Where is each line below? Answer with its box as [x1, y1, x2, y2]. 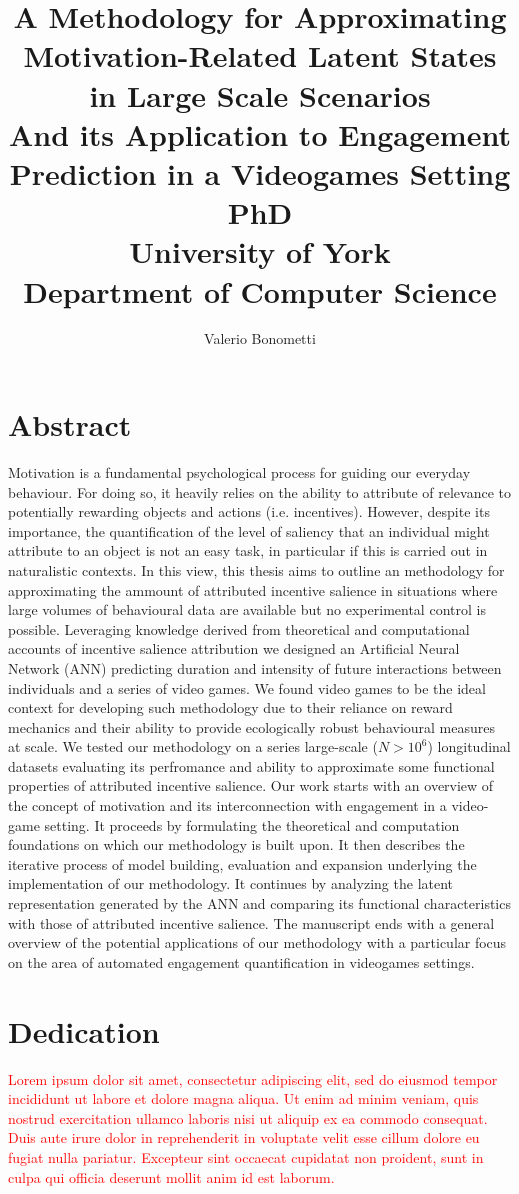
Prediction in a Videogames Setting [9, 152, 511, 193]
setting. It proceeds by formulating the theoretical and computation [44, 814, 460, 835]
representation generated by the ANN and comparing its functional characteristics [8, 893, 511, 914]
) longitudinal [427, 736, 511, 757]
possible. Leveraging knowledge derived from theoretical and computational [8, 618, 470, 639]
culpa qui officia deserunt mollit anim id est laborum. [8, 1166, 335, 1187]
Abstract [8, 404, 132, 445]
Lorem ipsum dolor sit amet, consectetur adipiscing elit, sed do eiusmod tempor [8, 1068, 498, 1089]
